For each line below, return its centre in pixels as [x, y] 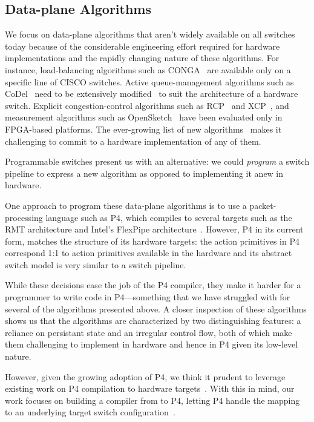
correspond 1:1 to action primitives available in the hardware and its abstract [149, 253]
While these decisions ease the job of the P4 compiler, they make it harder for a [153, 285]
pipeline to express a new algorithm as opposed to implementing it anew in [144, 173]
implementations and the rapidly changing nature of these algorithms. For [142, 58]
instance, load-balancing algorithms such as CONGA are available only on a [148, 69]
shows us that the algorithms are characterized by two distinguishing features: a [153, 321]
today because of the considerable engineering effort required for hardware [142, 46]
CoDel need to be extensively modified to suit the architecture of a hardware [152, 94]
